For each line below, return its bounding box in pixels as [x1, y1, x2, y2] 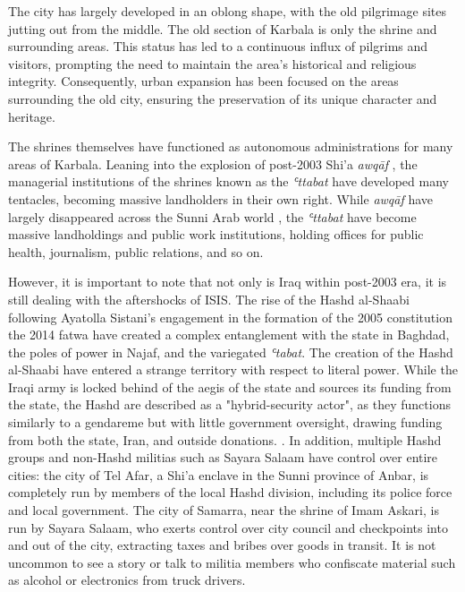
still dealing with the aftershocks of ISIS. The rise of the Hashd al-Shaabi [8, 289, 410, 308]
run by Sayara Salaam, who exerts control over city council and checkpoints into [8, 518, 448, 536]
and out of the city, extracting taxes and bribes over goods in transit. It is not [8, 536, 436, 554]
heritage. [8, 107, 55, 125]
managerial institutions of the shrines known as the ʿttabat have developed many [8, 172, 449, 191]
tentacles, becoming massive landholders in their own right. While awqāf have [8, 189, 433, 208]
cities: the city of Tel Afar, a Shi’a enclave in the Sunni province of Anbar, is [8, 465, 429, 484]
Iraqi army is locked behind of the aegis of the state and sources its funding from [8, 377, 452, 396]
